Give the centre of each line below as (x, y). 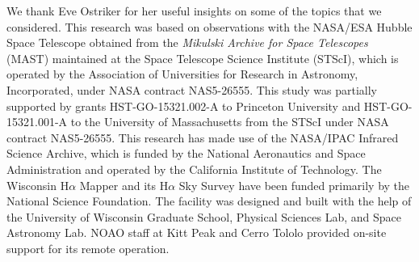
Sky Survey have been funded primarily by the (294, 185)
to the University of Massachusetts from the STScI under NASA (230, 122)
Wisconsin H (38, 185)
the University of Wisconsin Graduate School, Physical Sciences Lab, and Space (204, 216)
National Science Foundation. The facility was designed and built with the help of (209, 201)
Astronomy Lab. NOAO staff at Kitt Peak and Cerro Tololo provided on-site (197, 232)
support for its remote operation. (88, 248)
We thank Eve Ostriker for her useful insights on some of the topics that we (194, 11)
